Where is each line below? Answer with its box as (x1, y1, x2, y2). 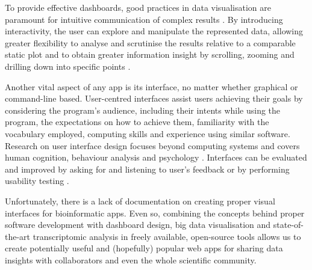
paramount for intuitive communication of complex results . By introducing (5, 13, 283, 25)
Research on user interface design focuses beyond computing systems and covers (5, 139, 300, 152)
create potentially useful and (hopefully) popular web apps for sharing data (5, 242, 283, 254)
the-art (5, 230, 31, 242)
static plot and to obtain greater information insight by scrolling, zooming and (5, 48, 295, 61)
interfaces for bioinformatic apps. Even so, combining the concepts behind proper (5, 206, 305, 219)
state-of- (273, 218, 304, 231)
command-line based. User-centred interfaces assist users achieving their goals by (5, 92, 303, 105)
